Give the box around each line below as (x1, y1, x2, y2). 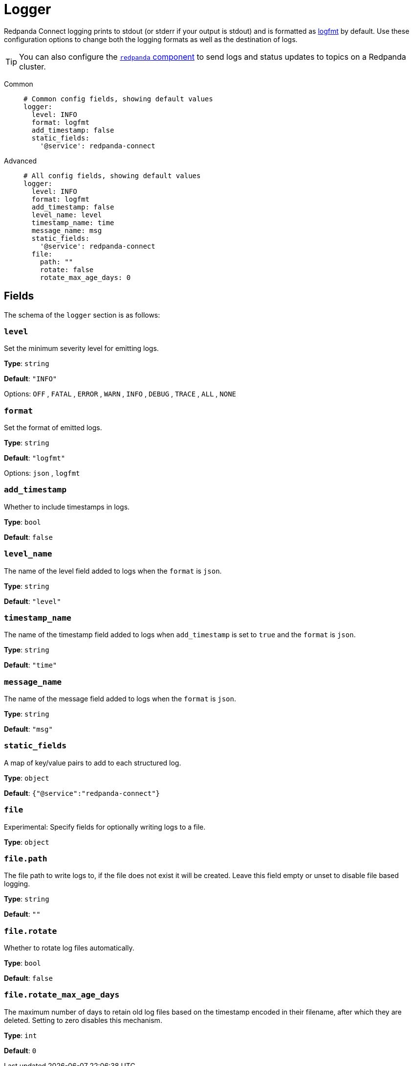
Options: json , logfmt (4, 469, 80, 478)
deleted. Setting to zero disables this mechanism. (4, 1016, 162, 1024)
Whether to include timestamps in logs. (4, 502, 130, 511)
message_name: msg (31, 226, 102, 234)
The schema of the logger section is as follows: (4, 310, 160, 319)
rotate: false (40, 265, 94, 274)
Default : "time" (4, 661, 57, 670)
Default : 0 (4, 1046, 37, 1055)
